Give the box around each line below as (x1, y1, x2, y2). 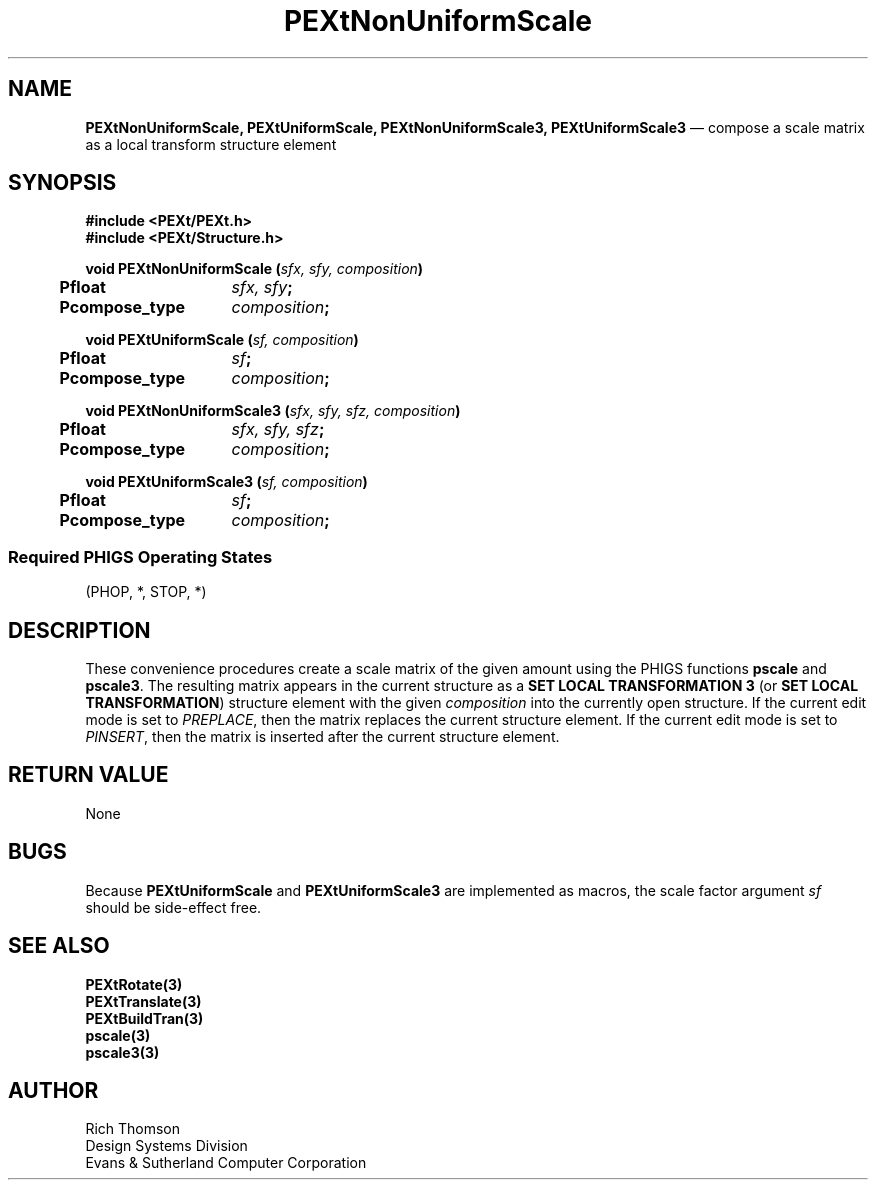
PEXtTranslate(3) (85, 992, 202, 1010)
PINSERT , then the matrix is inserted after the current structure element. (85, 728, 560, 746)
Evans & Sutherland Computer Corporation (85, 1154, 367, 1172)
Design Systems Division (85, 1137, 248, 1155)
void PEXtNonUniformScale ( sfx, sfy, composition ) (85, 260, 424, 278)
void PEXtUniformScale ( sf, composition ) (85, 331, 359, 349)
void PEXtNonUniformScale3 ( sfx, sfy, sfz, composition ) (85, 402, 461, 420)
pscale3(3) (85, 1043, 160, 1061)
